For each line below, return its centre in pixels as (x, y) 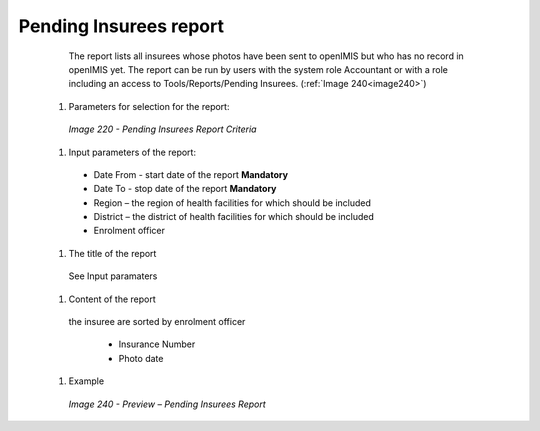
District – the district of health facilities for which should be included (233, 217)
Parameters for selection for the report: (149, 106)
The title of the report (112, 253)
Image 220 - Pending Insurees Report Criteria (162, 129)
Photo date (141, 358)
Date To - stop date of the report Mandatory (185, 189)
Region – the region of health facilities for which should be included (232, 202)
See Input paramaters (113, 276)
